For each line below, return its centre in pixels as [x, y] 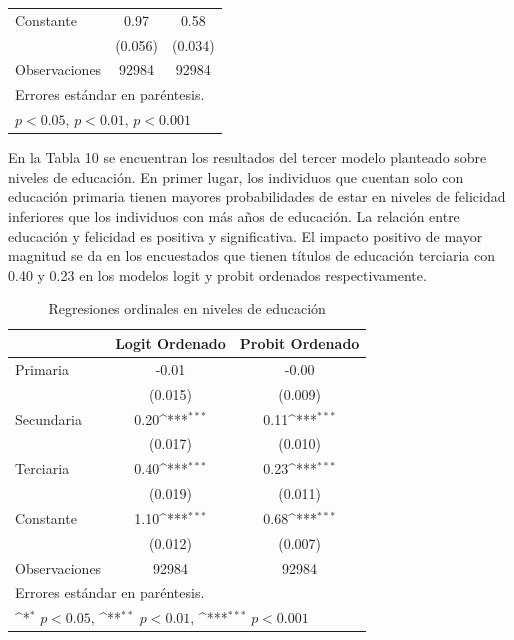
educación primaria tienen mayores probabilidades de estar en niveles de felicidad [257, 196]
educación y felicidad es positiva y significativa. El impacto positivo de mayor [245, 235]
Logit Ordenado [170, 342]
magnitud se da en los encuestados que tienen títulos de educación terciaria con [251, 255]
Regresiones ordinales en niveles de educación [187, 308]
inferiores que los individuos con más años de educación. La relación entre [234, 216]
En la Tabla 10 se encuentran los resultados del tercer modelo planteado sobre [247, 157]
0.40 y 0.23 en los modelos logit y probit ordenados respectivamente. [217, 274]
